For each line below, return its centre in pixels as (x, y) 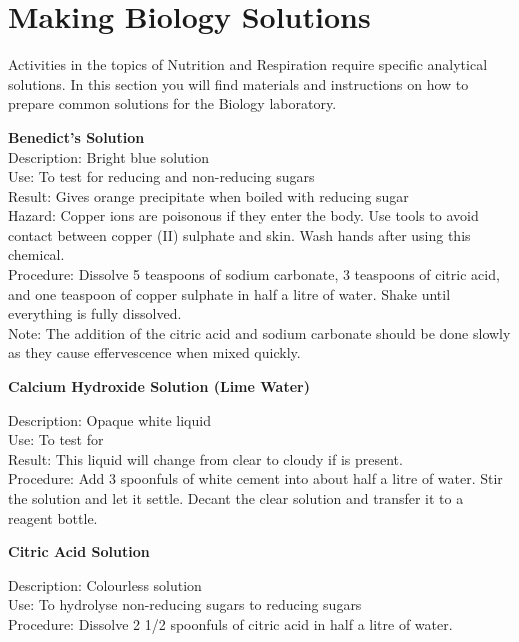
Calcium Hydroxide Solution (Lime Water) (159, 386)
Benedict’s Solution (76, 136)
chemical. (36, 254)
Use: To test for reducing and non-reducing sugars (161, 176)
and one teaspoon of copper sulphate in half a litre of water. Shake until (229, 293)
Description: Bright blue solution (108, 156)
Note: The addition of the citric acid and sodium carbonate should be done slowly (259, 332)
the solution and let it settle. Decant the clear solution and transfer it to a (236, 498)
